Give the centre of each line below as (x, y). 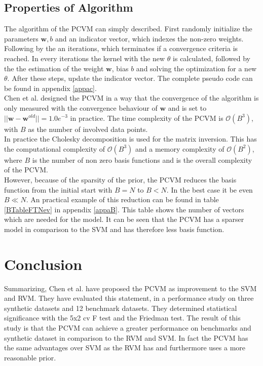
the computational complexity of (55, 148)
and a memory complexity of (180, 148)
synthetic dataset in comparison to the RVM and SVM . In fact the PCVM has (126, 337)
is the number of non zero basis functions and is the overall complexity (142, 159)
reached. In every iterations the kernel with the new (85, 58)
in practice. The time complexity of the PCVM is (147, 118)
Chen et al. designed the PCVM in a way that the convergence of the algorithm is (131, 98)
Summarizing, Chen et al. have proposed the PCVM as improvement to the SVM (130, 288)
